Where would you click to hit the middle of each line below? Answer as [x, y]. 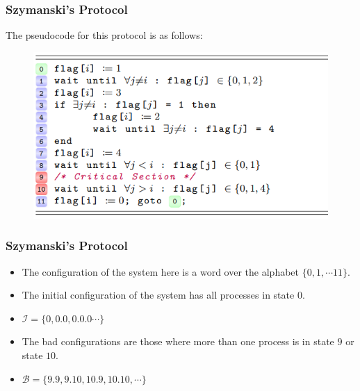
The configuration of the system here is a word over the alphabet [160, 271]
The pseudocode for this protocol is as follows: [104, 35]
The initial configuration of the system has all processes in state [158, 295]
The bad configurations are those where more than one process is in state [178, 341]
